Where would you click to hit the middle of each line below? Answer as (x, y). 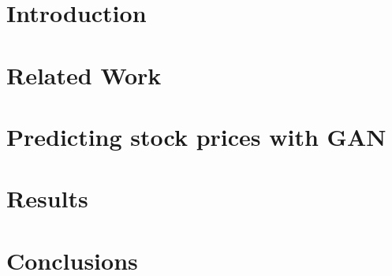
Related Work (84, 75)
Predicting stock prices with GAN (196, 136)
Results (47, 198)
